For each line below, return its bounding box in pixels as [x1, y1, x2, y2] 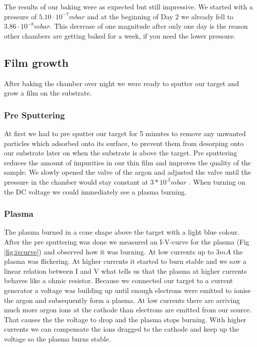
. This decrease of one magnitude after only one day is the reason [50, 21, 248, 31]
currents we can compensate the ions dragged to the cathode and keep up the [4, 324, 239, 334]
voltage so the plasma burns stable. [4, 333, 111, 344]
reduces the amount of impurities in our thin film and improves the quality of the [4, 157, 251, 167]
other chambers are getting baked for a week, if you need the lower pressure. [4, 30, 236, 41]
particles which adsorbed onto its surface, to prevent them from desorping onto [4, 138, 244, 148]
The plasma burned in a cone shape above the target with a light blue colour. [4, 227, 240, 237]
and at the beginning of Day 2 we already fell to [87, 11, 234, 21]
